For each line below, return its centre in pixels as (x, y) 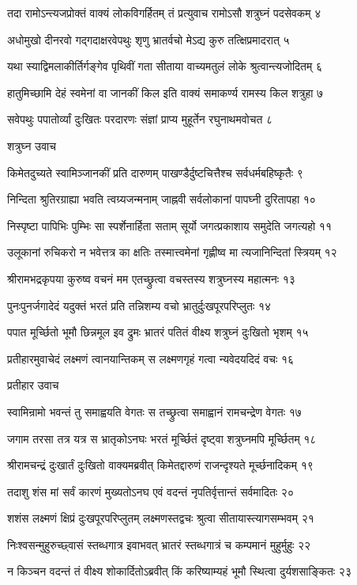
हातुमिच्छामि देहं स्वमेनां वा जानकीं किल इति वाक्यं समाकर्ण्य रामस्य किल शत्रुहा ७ (165, 92)
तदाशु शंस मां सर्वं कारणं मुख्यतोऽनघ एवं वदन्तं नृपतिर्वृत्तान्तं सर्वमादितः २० (150, 491)
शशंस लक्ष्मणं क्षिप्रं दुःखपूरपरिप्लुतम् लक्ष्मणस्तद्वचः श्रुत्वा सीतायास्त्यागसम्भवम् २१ (161, 518)
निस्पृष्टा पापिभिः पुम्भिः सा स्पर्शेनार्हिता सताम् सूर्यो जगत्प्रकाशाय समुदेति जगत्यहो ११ (169, 225)
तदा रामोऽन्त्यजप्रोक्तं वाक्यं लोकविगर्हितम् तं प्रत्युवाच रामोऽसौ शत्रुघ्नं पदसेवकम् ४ (164, 13)
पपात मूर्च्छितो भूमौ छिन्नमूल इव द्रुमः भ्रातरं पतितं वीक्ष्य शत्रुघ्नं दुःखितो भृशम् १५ (158, 332)
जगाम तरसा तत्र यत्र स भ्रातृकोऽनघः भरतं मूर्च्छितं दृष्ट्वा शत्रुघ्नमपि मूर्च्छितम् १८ (162, 438)
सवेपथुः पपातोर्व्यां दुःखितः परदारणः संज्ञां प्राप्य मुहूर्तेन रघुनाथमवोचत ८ (140, 119)
